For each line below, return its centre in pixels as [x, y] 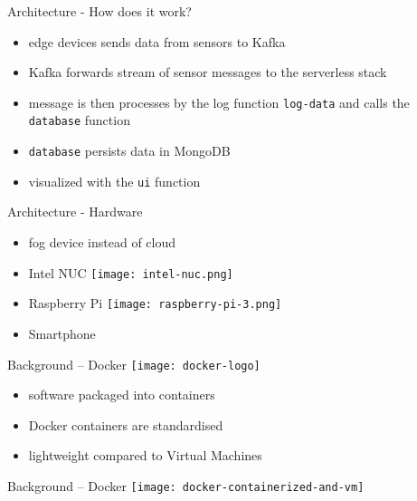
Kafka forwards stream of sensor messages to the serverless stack [208, 72]
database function [79, 120]
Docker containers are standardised [126, 424]
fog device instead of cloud [102, 242]
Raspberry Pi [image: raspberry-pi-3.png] [155, 303]
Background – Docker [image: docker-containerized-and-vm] [186, 485]
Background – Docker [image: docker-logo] [134, 364]
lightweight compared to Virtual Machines [145, 455]
